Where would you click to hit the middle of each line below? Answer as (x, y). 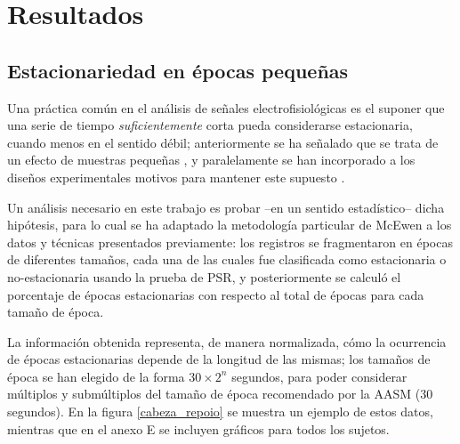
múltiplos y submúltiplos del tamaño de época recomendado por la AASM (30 (220, 394)
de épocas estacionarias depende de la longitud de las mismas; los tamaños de (219, 359)
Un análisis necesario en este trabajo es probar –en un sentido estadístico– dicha (226, 207)
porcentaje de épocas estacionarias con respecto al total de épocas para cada (216, 294)
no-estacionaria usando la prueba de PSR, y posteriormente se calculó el (204, 276)
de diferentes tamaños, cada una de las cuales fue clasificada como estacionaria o (227, 259)
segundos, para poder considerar (319, 376)
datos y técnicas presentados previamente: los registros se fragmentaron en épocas (230, 242)
